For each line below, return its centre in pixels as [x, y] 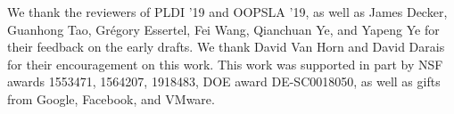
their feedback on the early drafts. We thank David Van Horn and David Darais [226, 47]
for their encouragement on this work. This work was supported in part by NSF [225, 64]
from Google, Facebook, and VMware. [111, 98]
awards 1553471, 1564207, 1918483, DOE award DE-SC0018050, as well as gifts [224, 81]
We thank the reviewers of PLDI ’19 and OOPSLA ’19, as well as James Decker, [227, 12]
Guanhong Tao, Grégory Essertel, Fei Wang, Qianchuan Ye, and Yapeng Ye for [223, 29]
